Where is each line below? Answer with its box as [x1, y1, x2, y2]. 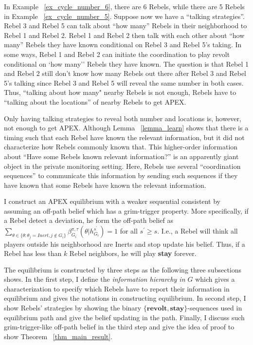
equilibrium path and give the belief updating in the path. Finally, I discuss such [4, 312, 245, 322]
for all [120, 226, 138, 236]
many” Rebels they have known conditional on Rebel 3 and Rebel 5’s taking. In [4, 39, 242, 50]
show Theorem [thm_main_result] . [4, 331, 113, 341]
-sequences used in [187, 303, 242, 313]
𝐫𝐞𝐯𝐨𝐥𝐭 [146, 305, 167, 312]
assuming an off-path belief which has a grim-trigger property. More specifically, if [4, 205, 249, 216]
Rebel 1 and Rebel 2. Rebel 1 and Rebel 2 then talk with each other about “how [4, 30, 245, 40]
